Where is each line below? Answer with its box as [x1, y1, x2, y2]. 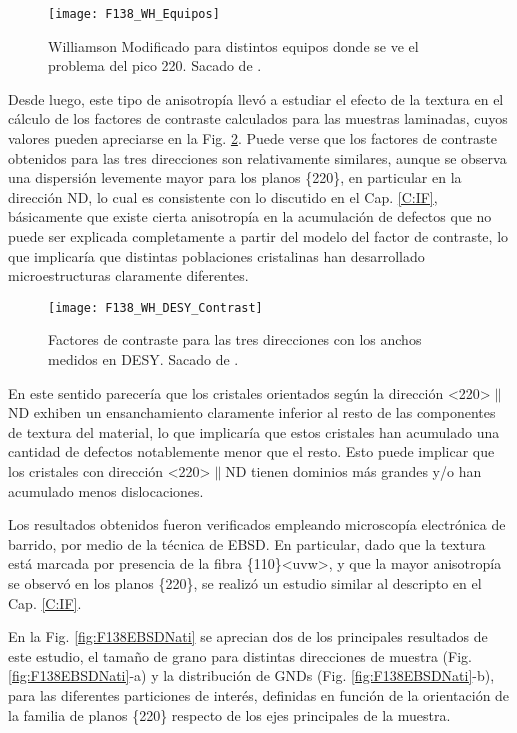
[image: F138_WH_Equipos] [48, 7, 220, 21]
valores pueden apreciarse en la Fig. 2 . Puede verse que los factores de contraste [8, 128, 498, 149]
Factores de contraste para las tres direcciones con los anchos [48, 329, 422, 350]
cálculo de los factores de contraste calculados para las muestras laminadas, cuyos [8, 108, 508, 129]
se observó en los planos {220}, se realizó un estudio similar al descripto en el [8, 572, 482, 593]
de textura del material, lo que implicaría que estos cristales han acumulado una [8, 421, 500, 442]
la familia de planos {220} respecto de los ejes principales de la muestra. [8, 704, 451, 725]
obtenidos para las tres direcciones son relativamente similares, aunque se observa [8, 147, 507, 168]
